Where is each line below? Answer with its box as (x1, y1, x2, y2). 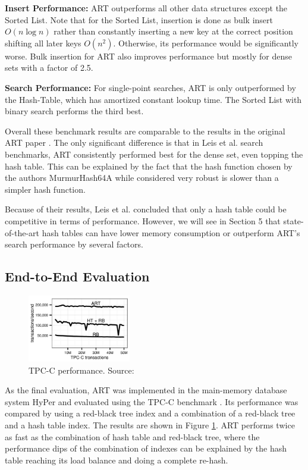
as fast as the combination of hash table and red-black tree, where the (5, 430, 260, 443)
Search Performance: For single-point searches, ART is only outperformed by (5, 81, 296, 93)
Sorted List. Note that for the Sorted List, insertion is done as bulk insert (5, 13, 274, 26)
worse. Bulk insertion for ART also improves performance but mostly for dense (5, 49, 292, 62)
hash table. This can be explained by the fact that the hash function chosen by (5, 159, 293, 172)
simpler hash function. (5, 183, 86, 195)
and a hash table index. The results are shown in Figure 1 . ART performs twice (5, 418, 295, 431)
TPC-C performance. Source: (29, 364, 134, 376)
